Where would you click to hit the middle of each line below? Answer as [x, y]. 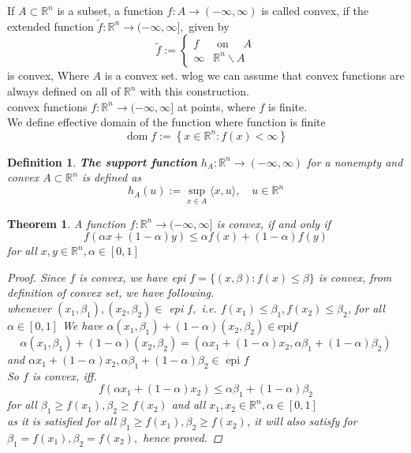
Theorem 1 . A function [67, 223]
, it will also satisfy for [302, 421]
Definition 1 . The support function [102, 161]
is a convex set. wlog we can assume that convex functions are [254, 75]
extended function [50, 26]
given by [209, 26]
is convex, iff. [64, 375]
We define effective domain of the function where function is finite [166, 122]
